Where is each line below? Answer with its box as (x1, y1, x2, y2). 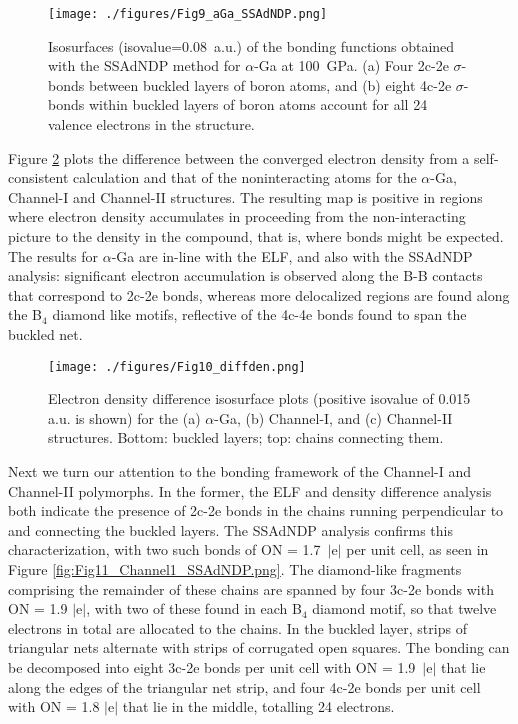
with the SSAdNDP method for (48, 55, 241, 76)
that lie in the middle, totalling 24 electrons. (122, 696, 395, 717)
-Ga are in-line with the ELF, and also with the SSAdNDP (111, 245, 473, 266)
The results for (8, 245, 99, 266)
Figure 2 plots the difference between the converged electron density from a (8, 147, 470, 168)
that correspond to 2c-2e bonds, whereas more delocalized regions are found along (8, 284, 510, 305)
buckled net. (8, 323, 83, 344)
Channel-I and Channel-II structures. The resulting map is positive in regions (8, 186, 483, 207)
